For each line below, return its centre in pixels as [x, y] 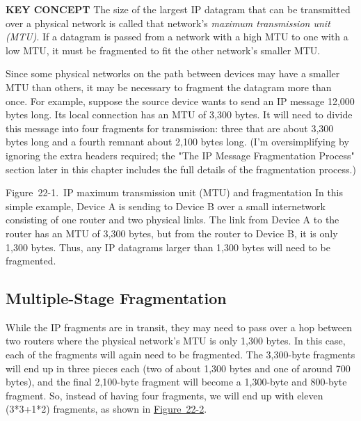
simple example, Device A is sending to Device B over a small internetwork [166, 206]
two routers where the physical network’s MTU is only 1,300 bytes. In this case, [176, 341]
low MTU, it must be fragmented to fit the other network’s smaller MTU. [163, 50]
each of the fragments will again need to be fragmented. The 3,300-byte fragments [180, 355]
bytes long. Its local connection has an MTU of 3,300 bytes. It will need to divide [179, 114]
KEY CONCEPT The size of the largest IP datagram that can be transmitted [178, 9]
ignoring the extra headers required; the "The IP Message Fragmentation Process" [180, 155]
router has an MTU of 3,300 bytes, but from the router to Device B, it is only [172, 233]
